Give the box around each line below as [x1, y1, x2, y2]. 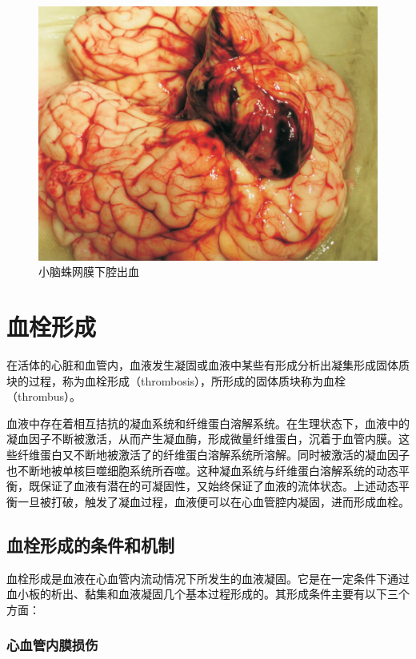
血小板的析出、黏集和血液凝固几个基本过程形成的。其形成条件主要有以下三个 [6, 585, 410, 602]
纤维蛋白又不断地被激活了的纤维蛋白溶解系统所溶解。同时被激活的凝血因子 [17, 445, 410, 462]
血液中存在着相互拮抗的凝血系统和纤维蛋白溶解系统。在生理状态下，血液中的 [6, 414, 410, 431]
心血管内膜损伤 [6, 635, 98, 655]
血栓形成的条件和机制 [6, 532, 174, 557]
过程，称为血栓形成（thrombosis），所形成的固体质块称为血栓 [28, 372, 346, 389]
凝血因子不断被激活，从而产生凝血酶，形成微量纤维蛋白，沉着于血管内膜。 [6, 430, 398, 447]
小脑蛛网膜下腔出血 [38, 263, 139, 280]
